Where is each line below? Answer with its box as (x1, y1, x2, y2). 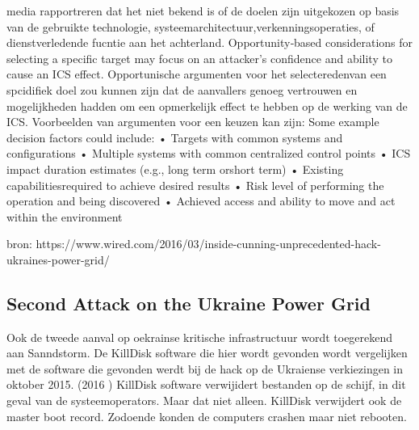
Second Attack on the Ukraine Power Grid (6, 290, 371, 315)
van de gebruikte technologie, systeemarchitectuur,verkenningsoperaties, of (6, 18, 375, 35)
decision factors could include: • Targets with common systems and (6, 129, 343, 145)
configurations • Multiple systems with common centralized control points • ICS (6, 145, 411, 162)
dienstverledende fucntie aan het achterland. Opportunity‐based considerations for (6, 34, 413, 51)
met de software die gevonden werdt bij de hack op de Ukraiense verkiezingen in (6, 360, 404, 377)
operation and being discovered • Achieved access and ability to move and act (6, 192, 396, 209)
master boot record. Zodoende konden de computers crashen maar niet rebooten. (6, 407, 407, 424)
